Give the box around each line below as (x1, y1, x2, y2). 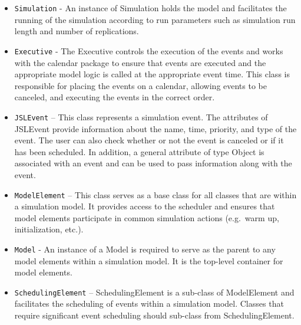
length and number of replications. (14, 25, 139, 37)
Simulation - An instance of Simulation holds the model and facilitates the (14, 2, 287, 14)
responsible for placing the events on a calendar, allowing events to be (14, 79, 267, 91)
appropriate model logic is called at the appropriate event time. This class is (14, 68, 290, 80)
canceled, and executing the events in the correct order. (14, 91, 215, 103)
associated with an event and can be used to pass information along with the (14, 157, 292, 169)
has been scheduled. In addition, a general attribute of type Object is (14, 145, 264, 157)
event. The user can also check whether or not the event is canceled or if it (14, 134, 284, 146)
